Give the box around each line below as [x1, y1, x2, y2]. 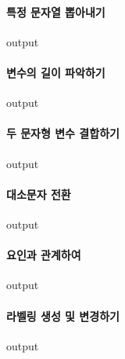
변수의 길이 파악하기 [6, 64, 105, 80]
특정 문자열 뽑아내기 [6, 3, 105, 20]
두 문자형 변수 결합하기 [6, 125, 120, 141]
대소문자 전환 [6, 185, 71, 202]
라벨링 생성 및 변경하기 [6, 307, 120, 324]
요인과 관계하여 [6, 247, 81, 263]
